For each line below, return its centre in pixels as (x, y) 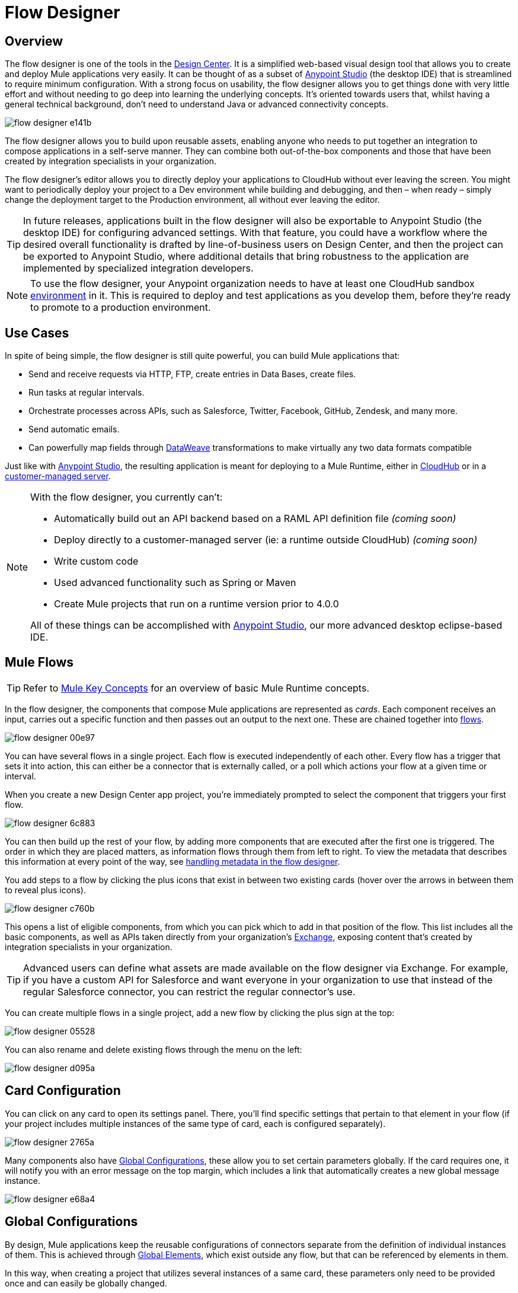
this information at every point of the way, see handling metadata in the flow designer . (172, 861)
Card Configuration (63, 1091)
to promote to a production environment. (121, 308)
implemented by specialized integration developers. (138, 268)
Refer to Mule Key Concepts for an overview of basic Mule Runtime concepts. (196, 688)
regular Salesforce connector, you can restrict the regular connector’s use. (189, 991)
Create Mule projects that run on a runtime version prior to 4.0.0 (196, 604)
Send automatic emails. (74, 429)
